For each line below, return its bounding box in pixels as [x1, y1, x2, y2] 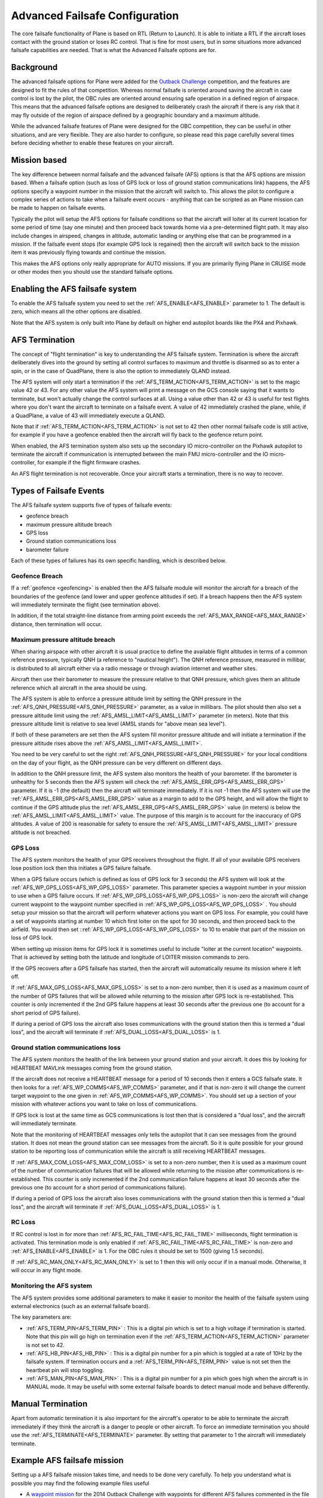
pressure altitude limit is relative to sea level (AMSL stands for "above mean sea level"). [11, 720, 227, 727]
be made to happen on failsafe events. [11, 204, 106, 212]
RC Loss [11, 1218, 36, 1227]
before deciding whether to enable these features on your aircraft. [11, 139, 174, 146]
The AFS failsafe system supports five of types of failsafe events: [11, 501, 172, 509]
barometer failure [26, 546, 69, 553]
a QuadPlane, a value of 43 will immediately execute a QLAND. [11, 412, 166, 419]
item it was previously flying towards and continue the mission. [11, 249, 166, 256]
